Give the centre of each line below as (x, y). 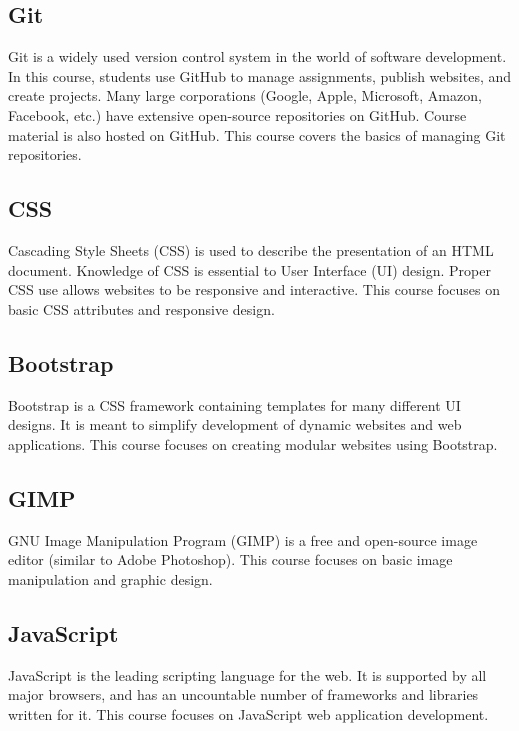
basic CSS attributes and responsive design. (141, 308)
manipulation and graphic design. (110, 578)
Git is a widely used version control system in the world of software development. (257, 56)
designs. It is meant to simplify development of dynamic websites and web (235, 424)
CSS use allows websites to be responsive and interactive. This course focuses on (254, 289)
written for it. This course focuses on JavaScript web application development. (248, 713)
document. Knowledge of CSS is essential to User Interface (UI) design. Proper (249, 269)
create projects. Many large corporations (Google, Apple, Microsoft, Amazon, (245, 95)
